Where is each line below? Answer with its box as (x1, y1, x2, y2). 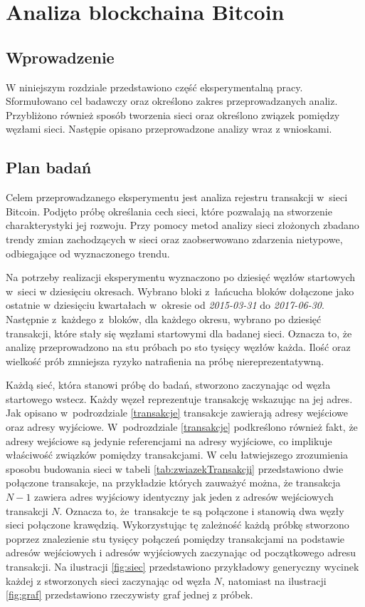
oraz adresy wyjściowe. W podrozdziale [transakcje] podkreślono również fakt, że (6, 419, 358, 434)
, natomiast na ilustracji (221, 573, 327, 588)
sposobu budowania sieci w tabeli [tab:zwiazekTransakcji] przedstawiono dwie (6, 461, 344, 476)
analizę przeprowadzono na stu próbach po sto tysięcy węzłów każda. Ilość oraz (6, 340, 351, 354)
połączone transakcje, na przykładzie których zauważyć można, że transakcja (6, 475, 341, 490)
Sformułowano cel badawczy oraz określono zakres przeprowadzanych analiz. (6, 93, 338, 108)
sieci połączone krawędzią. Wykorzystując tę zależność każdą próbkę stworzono (6, 517, 349, 532)
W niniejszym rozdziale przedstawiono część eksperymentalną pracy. (6, 79, 303, 94)
